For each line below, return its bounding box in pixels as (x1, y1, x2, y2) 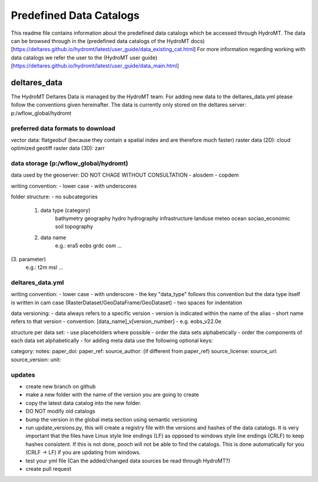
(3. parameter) (11, 255, 47, 262)
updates (11, 371, 35, 379)
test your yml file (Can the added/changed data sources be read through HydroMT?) (25, 457, 231, 464)
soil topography (55, 223, 94, 230)
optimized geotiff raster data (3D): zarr (11, 145, 105, 152)
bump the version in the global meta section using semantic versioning (25, 415, 197, 423)
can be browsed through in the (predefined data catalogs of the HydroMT (11, 37, 190, 44)
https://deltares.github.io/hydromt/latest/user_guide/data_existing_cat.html (12, 46, 194, 53)
